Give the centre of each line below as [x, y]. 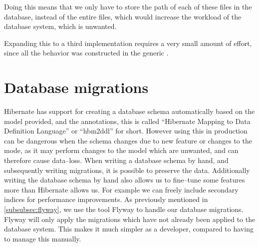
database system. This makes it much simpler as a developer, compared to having [129, 229]
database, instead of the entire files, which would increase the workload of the [123, 16]
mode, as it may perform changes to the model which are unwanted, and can [121, 150]
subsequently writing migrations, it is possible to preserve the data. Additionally [127, 170]
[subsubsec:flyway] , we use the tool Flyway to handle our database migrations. [124, 209]
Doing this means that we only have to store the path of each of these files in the [128, 6]
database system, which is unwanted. [60, 26]
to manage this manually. [43, 238]
